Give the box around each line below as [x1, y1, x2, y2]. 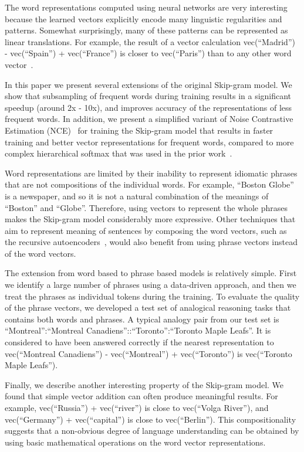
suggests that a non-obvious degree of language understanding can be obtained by [5, 424, 299, 437]
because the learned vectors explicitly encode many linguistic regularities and [5, 12, 282, 25]
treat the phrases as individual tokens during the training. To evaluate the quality [5, 290, 300, 302]
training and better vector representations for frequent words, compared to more [5, 135, 294, 148]
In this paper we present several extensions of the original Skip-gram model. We [5, 78, 292, 90]
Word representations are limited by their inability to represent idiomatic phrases [5, 166, 298, 179]
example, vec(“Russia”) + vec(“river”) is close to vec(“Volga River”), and [5, 402, 269, 413]
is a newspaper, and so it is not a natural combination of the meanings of [5, 189, 269, 202]
